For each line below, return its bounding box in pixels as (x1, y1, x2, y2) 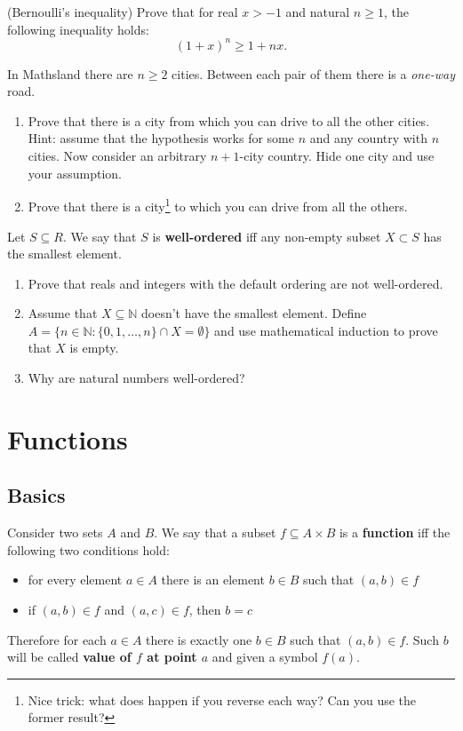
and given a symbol (212, 648, 318, 666)
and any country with (309, 129, 427, 147)
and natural (285, 3, 350, 20)
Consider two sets (7, 523, 103, 542)
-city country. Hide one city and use (239, 147, 435, 165)
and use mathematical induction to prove (214, 321, 438, 339)
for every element (28, 570, 123, 589)
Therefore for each (7, 630, 107, 648)
